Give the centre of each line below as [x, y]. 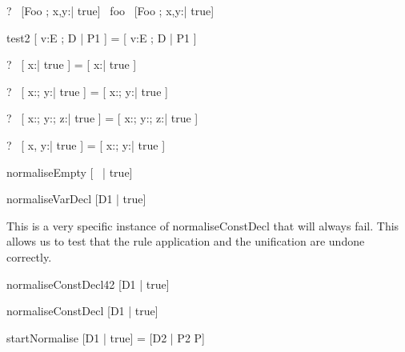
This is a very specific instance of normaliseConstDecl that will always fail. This [203, 225]
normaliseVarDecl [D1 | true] [76, 199]
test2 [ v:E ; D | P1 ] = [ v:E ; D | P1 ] [102, 37]
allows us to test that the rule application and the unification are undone [186, 241]
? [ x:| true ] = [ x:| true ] [72, 64]
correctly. [29, 256]
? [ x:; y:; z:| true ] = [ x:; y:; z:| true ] [102, 118]
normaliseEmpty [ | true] [70, 172]
